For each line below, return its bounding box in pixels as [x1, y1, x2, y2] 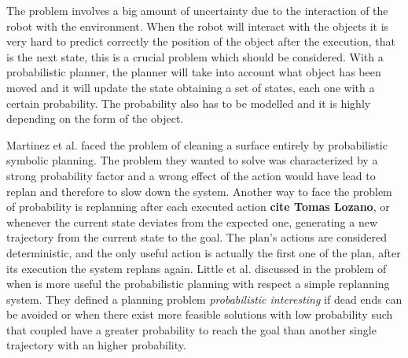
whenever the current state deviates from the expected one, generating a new [6, 213, 378, 230]
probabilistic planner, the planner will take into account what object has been [6, 64, 381, 80]
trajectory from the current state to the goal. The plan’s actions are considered [6, 229, 387, 245]
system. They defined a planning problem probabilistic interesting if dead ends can [6, 290, 402, 307]
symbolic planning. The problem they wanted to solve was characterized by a [6, 152, 378, 168]
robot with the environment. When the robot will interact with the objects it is [6, 17, 389, 34]
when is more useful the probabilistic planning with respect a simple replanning [6, 275, 390, 292]
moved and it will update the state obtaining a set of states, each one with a [6, 79, 375, 95]
